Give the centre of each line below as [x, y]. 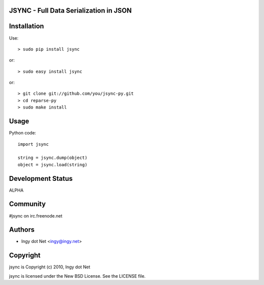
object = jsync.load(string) [53, 164]
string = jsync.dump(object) [53, 158]
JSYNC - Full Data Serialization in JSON [70, 11]
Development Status [41, 178]
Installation [26, 26]
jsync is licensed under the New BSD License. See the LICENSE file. [77, 276]
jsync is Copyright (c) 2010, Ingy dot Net [50, 267]
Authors [22, 230]
